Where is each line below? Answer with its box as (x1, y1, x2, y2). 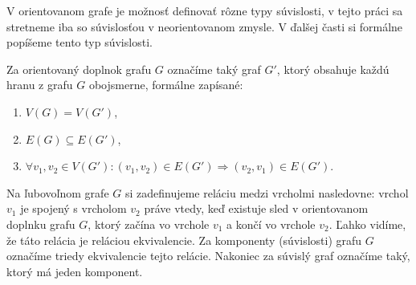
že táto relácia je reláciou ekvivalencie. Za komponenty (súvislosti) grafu (6, 231, 362, 248)
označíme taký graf (167, 60, 261, 77)
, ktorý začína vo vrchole (88, 215, 210, 232)
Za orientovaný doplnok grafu (6, 60, 152, 77)
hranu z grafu (6, 76, 73, 93)
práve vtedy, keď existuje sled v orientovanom (144, 200, 369, 217)
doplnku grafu (6, 215, 75, 232)
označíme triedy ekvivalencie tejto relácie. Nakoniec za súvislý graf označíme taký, (6, 247, 410, 264)
